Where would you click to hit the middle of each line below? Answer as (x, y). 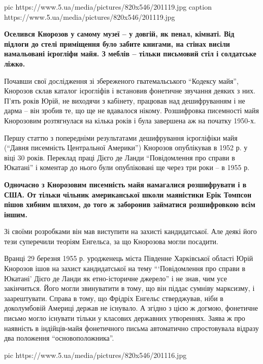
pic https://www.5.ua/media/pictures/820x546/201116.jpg (95, 355)
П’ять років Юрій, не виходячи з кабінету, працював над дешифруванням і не (125, 100)
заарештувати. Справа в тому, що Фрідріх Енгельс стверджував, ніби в (114, 298)
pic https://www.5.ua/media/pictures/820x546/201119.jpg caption (108, 7)
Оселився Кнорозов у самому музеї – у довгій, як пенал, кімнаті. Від (119, 34)
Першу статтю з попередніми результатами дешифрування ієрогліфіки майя (121, 137)
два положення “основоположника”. (59, 338)
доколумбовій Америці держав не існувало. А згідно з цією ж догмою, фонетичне (131, 308)
